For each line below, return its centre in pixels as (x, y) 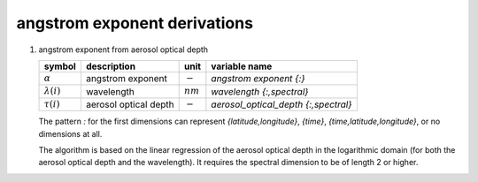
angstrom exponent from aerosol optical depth (123, 49)
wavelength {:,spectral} (260, 91)
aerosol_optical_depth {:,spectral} (282, 104)
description (111, 66)
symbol (60, 66)
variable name (242, 66)
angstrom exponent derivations (135, 23)
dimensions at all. (70, 133)
